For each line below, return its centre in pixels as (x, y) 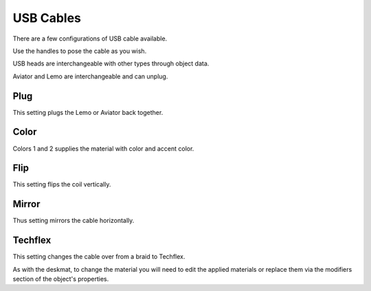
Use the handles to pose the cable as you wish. (80, 51)
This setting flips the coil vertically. (62, 184)
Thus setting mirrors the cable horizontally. (74, 221)
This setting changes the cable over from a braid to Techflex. (99, 257)
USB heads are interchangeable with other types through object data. (111, 64)
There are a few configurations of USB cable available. (90, 39)
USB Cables (47, 18)
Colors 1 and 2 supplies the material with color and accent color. (103, 149)
